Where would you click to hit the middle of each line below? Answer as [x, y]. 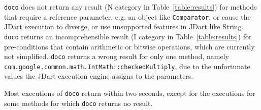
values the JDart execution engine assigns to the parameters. [99, 76]
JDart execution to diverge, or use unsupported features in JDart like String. [124, 26]
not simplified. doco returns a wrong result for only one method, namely [117, 56]
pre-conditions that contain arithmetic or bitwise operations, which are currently [129, 46]
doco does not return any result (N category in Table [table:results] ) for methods [130, 7]
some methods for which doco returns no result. [78, 103]
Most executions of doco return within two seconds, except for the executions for [130, 93]
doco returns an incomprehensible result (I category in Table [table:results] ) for [128, 36]
